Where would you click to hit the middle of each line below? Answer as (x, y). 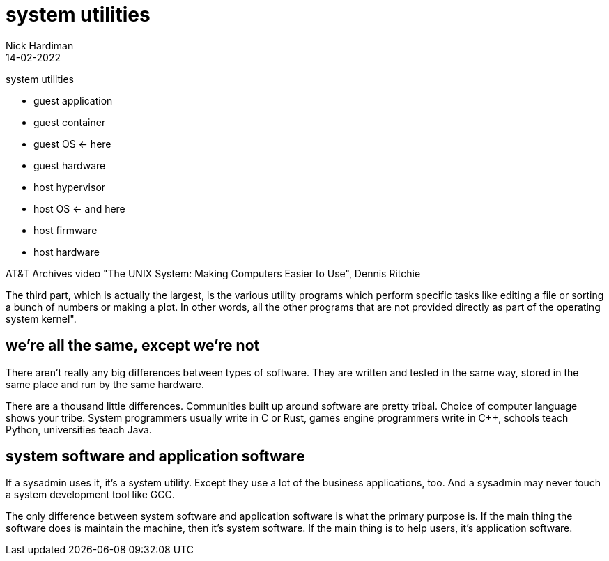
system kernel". (41, 318)
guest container (70, 122)
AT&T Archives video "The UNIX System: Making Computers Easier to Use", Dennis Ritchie (213, 273)
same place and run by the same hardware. (105, 384)
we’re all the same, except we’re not (133, 346)
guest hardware (70, 165)
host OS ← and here (79, 208)
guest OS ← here (72, 144)
